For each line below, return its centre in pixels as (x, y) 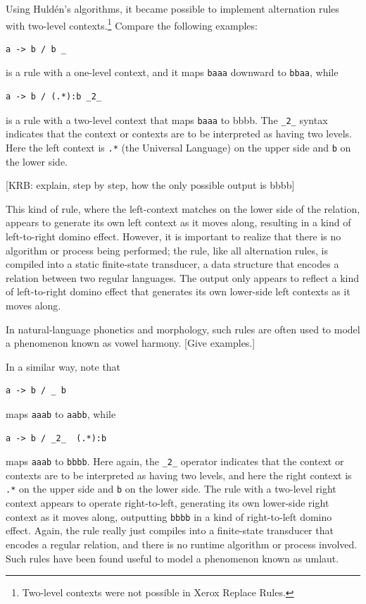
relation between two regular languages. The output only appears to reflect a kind (183, 277)
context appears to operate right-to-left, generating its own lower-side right (168, 503)
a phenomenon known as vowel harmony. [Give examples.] (131, 343)
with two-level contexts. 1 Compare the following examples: (132, 24)
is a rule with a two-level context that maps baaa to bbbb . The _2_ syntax (167, 119)
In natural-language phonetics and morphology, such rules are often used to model (183, 329)
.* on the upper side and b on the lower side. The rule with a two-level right (171, 489)
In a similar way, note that (63, 366)
